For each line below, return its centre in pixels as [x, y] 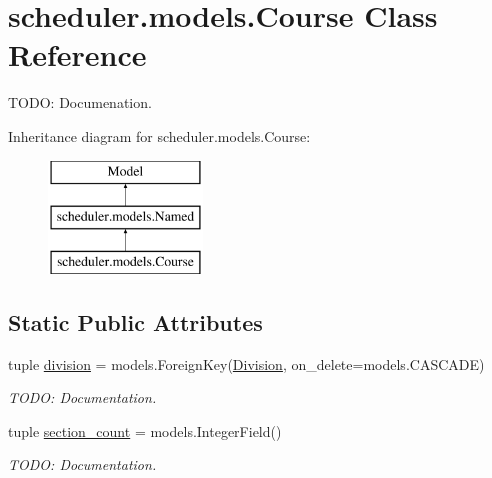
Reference [77, 54]
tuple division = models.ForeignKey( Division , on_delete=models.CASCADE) [246, 363]
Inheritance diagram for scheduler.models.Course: [159, 135]
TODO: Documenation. [80, 102]
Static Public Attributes [135, 321]
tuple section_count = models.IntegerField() [145, 430]
